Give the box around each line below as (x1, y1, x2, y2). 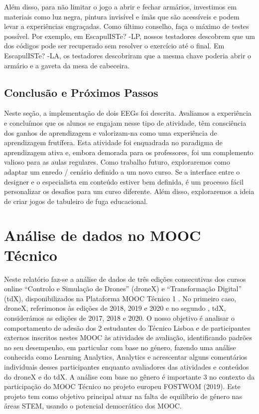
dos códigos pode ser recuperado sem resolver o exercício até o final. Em (4, 40, 225, 51)
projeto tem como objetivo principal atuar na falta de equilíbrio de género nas (4, 391, 242, 401)
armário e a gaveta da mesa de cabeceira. (4, 60, 130, 70)
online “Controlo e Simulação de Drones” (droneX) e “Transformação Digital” (4, 283, 242, 294)
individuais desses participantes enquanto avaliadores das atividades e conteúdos (4, 361, 249, 372)
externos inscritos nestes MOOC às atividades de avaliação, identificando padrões (4, 332, 253, 343)
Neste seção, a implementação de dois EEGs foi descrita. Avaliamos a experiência (4, 108, 252, 118)
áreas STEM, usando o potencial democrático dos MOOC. (4, 401, 182, 411)
